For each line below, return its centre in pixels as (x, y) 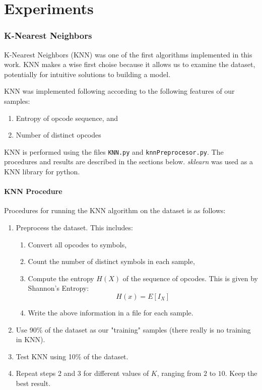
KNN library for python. (42, 171)
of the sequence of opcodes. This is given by (190, 278)
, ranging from (179, 373)
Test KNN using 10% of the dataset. (72, 356)
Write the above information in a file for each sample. (111, 312)
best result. (33, 383)
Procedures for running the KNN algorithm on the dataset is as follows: (115, 210)
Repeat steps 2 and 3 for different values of (82, 373)
